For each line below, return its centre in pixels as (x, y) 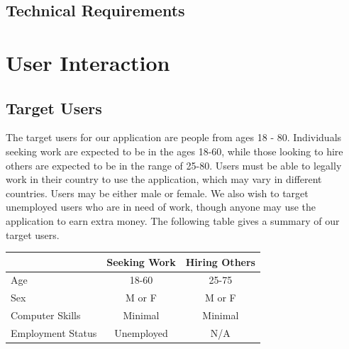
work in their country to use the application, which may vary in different (164, 179)
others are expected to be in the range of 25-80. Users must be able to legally (174, 165)
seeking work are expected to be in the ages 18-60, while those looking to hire (174, 151)
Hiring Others (220, 261)
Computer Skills (46, 315)
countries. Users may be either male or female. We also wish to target (157, 193)
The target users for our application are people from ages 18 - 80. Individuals (174, 137)
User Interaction (88, 62)
